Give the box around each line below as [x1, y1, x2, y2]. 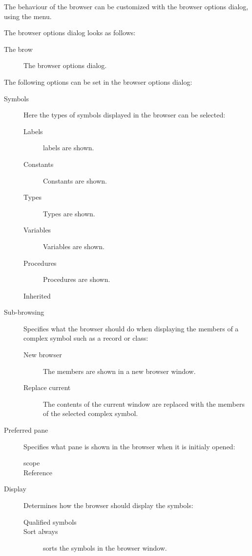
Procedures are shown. [43, 274, 110, 284]
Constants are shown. [43, 175, 107, 185]
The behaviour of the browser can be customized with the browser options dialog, [4, 1, 249, 11]
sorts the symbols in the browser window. [43, 542, 167, 553]
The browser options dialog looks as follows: [4, 27, 136, 38]
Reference [23, 467, 52, 477]
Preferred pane [4, 425, 48, 435]
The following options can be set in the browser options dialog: [4, 76, 192, 87]
